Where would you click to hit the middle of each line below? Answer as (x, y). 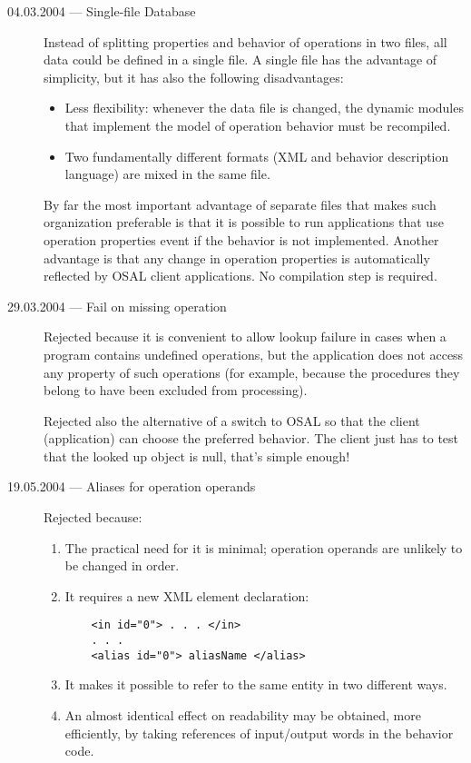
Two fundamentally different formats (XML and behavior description (257, 156)
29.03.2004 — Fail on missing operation (117, 306)
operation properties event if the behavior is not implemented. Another (241, 239)
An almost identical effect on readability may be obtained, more (243, 715)
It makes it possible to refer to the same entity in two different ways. (256, 684)
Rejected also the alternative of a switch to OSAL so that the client (232, 420)
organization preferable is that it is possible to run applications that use (244, 222)
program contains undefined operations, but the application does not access (254, 354)
